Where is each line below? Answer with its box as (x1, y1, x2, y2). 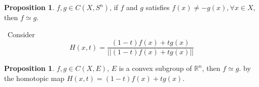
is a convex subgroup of (119, 63, 192, 73)
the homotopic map (4, 72, 64, 83)
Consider (7, 29, 35, 39)
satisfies (145, 2, 170, 12)
